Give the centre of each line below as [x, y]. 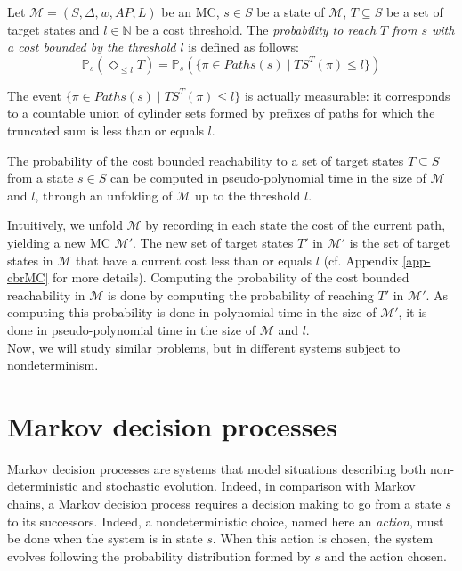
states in [30, 260]
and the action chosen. [385, 555]
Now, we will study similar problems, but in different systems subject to [204, 347]
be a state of [291, 12]
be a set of [414, 12]
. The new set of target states [213, 242]
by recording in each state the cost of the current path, [296, 225]
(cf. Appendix [361, 260]
